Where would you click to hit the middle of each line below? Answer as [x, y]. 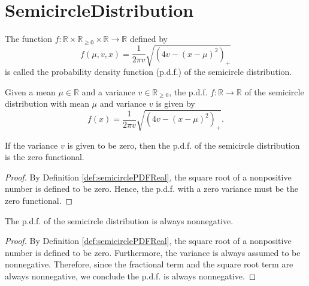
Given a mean [30, 91]
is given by [175, 103]
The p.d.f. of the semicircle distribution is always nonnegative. [119, 220]
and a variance [108, 91]
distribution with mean [47, 103]
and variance [123, 103]
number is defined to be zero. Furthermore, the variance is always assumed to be [153, 252]
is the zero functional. [45, 157]
